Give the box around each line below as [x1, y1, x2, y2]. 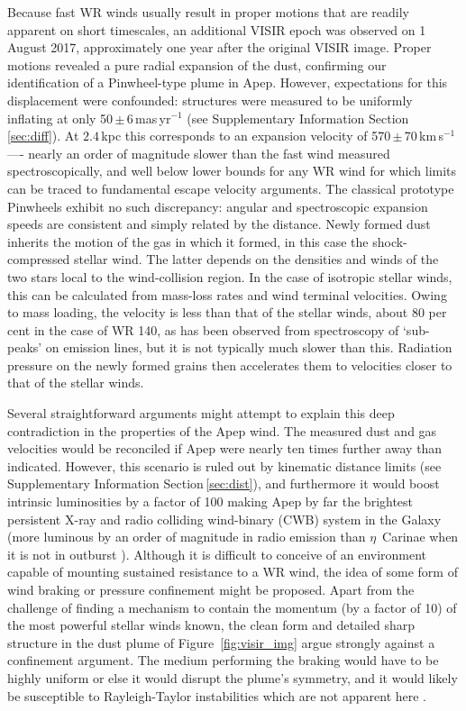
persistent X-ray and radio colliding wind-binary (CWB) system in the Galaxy [7, 509, 442, 528]
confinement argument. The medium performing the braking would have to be [7, 651, 439, 670]
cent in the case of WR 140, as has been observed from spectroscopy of [7, 320, 399, 339]
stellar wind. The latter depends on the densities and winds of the [74, 250, 439, 269]
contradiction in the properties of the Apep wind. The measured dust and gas [7, 421, 437, 440]
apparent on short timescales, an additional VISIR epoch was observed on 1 [7, 20, 426, 39]
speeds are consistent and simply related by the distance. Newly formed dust [7, 214, 431, 233]
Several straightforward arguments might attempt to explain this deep [7, 404, 395, 423]
